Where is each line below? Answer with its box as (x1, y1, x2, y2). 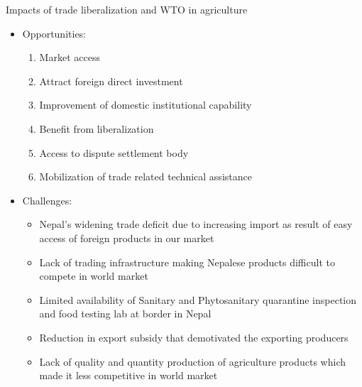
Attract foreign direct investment (39, 73, 183, 88)
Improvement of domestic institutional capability (39, 97, 252, 112)
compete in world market (39, 268, 148, 283)
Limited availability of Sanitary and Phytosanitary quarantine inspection (39, 292, 357, 307)
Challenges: (22, 192, 72, 207)
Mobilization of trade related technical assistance (39, 169, 252, 184)
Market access (39, 50, 100, 65)
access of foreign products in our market (39, 230, 214, 245)
